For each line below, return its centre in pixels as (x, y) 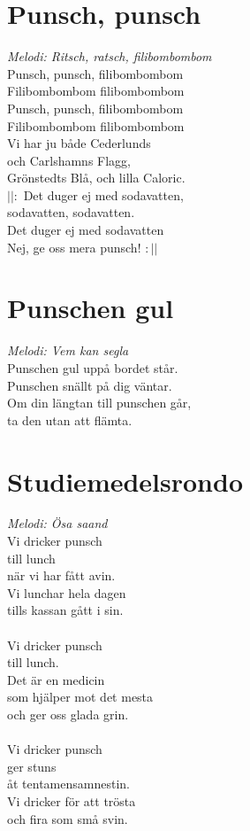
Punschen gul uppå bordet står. (93, 367)
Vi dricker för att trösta (72, 800)
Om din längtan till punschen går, (99, 403)
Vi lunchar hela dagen (67, 592)
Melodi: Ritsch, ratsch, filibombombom (110, 56)
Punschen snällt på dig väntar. (90, 385)
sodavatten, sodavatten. (71, 212)
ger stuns (32, 766)
